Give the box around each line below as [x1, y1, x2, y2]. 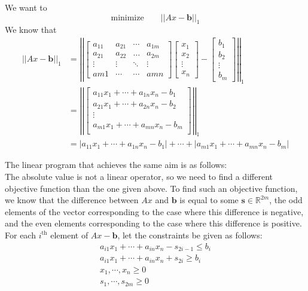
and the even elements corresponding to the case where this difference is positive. [5, 217, 302, 229]
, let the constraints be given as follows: [117, 228, 263, 241]
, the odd [269, 194, 303, 206]
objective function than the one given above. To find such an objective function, [5, 182, 298, 194]
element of [50, 228, 89, 241]
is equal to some [179, 194, 239, 206]
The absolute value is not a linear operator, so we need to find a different [5, 170, 273, 183]
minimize [111, 13, 144, 22]
